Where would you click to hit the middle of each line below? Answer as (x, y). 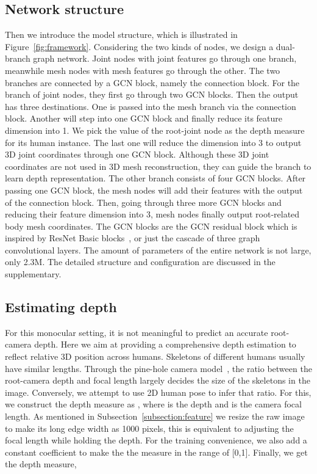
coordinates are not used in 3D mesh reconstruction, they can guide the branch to (158, 166)
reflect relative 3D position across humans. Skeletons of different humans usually (155, 356)
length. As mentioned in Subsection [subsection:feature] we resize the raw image (155, 416)
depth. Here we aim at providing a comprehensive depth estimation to (165, 344)
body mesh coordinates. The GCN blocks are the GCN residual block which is (151, 226)
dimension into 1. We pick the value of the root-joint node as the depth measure (155, 130)
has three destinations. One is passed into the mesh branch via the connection (151, 106)
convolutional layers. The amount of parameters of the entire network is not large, (158, 250)
